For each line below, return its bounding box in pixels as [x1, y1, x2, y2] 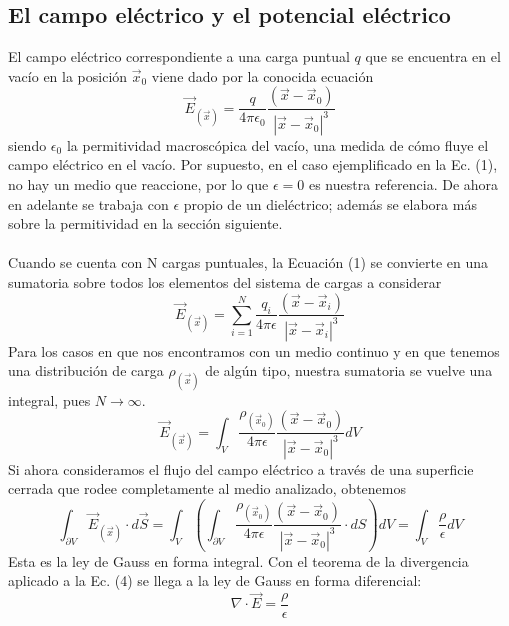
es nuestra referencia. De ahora [308, 173, 499, 194]
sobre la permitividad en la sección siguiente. [8, 213, 283, 234]
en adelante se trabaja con [8, 193, 169, 214]
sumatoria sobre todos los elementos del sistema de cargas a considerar [8, 271, 442, 292]
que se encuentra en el [365, 46, 501, 67]
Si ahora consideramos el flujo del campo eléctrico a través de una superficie [8, 458, 474, 479]
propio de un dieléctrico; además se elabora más [183, 193, 477, 214]
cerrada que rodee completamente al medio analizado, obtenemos [8, 478, 406, 499]
